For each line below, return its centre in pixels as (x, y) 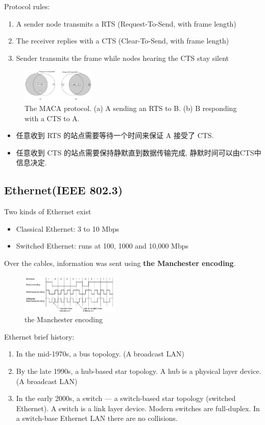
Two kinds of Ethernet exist (48, 211)
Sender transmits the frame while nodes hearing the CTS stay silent (123, 58)
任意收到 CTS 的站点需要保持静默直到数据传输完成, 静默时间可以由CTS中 (139, 152)
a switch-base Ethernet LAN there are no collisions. (97, 418)
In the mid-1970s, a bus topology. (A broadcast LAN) (100, 354)
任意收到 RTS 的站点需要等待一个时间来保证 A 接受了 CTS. (115, 135)
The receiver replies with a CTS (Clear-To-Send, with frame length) (123, 41)
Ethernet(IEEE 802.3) (64, 190)
